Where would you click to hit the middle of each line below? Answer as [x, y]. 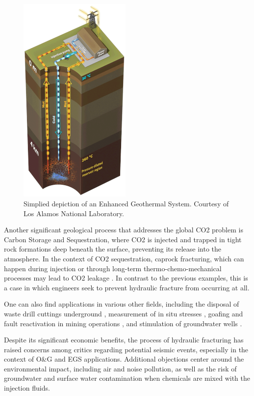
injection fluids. [27, 388]
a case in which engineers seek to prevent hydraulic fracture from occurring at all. [127, 287]
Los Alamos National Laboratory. [74, 213]
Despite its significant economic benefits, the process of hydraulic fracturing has [124, 340]
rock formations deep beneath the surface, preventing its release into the [113, 249]
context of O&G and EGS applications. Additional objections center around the [124, 359]
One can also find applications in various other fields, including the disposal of [122, 304]
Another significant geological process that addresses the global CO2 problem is [124, 230]
